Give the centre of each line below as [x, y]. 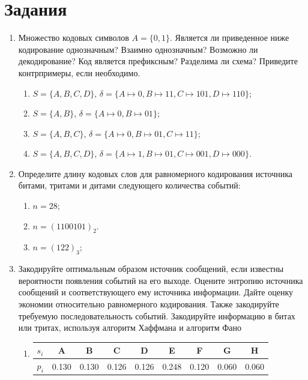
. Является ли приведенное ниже [229, 38]
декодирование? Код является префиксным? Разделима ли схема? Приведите [158, 61]
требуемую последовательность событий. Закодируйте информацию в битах [157, 315]
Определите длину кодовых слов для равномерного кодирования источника [155, 173]
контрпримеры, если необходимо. [79, 72]
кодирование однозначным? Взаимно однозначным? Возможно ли [138, 49]
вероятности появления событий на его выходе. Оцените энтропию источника [161, 280]
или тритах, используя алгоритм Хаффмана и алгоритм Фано [130, 327]
